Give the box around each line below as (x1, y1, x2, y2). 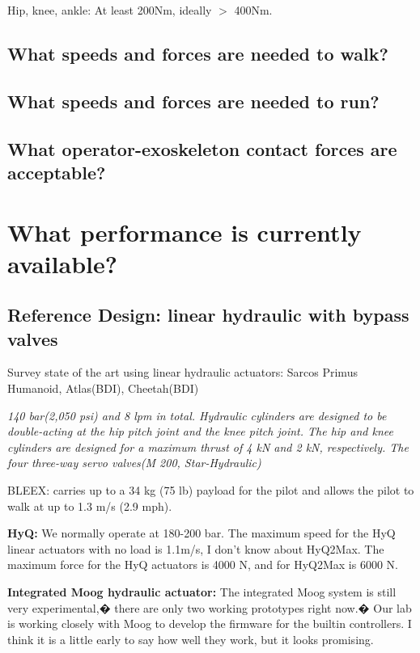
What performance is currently (7, 215, 362, 248)
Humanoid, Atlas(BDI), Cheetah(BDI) (7, 380, 199, 397)
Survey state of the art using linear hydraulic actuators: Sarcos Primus (7, 364, 358, 381)
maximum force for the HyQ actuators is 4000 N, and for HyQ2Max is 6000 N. (7, 556, 398, 573)
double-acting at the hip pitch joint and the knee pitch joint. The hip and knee (7, 423, 393, 440)
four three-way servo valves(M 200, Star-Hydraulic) (7, 454, 261, 471)
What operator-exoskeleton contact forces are (7, 136, 397, 161)
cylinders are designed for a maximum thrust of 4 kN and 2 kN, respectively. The (7, 438, 409, 455)
